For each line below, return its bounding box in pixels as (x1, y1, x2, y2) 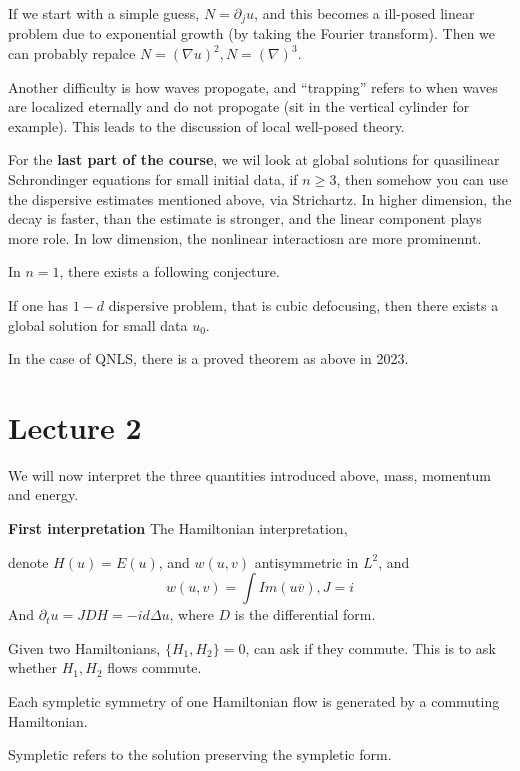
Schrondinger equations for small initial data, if (8, 169, 298, 190)
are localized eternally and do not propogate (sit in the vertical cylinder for (8, 96, 470, 117)
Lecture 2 (8, 406, 142, 447)
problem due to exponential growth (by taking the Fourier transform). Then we (8, 23, 496, 44)
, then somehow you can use (336, 169, 509, 190)
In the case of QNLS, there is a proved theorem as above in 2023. (8, 348, 409, 369)
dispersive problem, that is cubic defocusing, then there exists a (108, 294, 499, 315)
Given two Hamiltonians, (8, 637, 161, 658)
